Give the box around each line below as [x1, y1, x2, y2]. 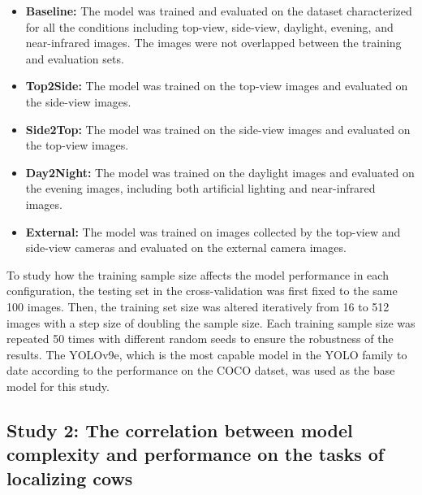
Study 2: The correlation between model [6, 417, 353, 442]
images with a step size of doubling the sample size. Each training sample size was [6, 314, 416, 331]
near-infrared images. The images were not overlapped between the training [25, 34, 402, 51]
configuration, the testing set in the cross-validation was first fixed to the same [6, 282, 398, 299]
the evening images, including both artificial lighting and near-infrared [25, 180, 376, 197]
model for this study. [6, 377, 110, 394]
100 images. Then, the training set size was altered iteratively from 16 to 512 [6, 297, 390, 315]
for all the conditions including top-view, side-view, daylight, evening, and [25, 18, 394, 35]
